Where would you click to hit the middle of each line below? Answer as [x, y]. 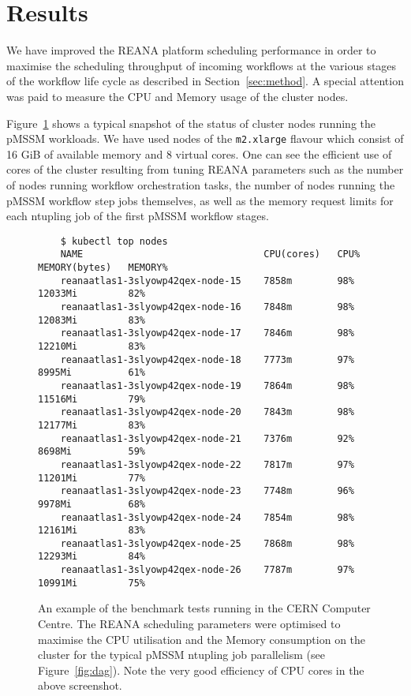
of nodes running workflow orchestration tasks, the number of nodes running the [201, 184]
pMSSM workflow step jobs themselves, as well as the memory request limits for [200, 200]
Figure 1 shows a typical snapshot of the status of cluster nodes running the [191, 123]
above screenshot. [80, 685]
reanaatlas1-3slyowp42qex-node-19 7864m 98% [207, 385]
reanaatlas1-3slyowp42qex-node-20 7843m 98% [207, 412]
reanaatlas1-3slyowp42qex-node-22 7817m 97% [207, 464]
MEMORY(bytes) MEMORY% [103, 268]
